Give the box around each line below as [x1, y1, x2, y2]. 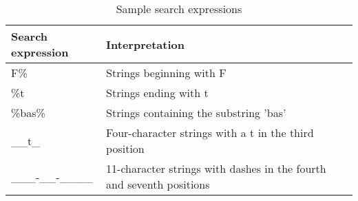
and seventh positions [106, 176, 210, 192]
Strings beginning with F [106, 65, 227, 81]
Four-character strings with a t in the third [106, 125, 314, 140]
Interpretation [106, 36, 185, 52]
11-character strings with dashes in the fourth [106, 160, 326, 176]
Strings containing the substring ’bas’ [106, 105, 286, 120]
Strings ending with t [106, 85, 209, 100]
